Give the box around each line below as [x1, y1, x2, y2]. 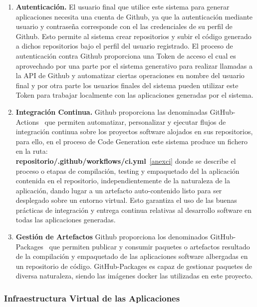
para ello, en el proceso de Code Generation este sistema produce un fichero [15, 136, 248, 146]
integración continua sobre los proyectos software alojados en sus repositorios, [15, 126, 253, 137]
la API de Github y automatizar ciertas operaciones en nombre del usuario [15, 70, 245, 81]
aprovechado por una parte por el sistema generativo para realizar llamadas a [15, 60, 253, 71]
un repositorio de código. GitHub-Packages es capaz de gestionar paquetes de [15, 260, 253, 271]
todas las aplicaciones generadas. [15, 214, 116, 225]
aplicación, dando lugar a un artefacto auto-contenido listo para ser [15, 185, 222, 195]
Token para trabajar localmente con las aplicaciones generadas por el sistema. [15, 90, 254, 100]
